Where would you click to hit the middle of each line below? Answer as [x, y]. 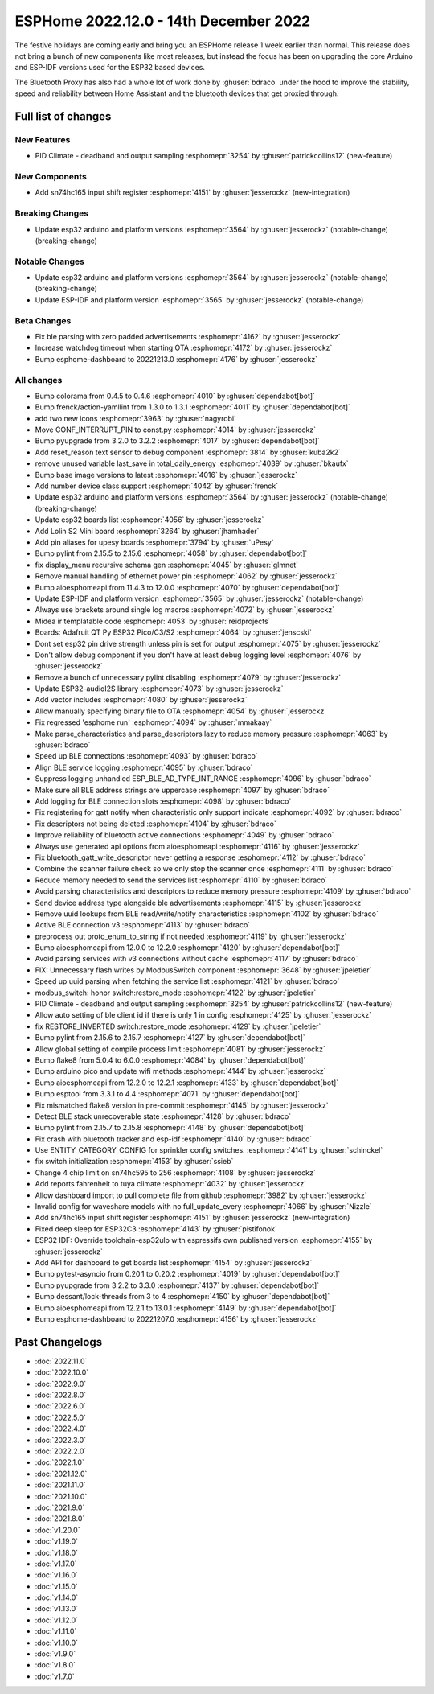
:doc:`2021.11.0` [60, 1485]
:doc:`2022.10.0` [62, 1372]
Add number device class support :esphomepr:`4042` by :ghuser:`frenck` [157, 486]
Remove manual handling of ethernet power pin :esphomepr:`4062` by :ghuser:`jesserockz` [186, 576]
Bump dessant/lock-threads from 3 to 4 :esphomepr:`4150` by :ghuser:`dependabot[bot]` [182, 1297]
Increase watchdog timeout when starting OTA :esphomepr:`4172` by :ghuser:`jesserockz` [184, 348]
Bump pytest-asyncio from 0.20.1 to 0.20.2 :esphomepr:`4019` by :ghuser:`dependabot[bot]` [188, 1274]
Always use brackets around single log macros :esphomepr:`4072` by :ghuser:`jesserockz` [185, 610]
